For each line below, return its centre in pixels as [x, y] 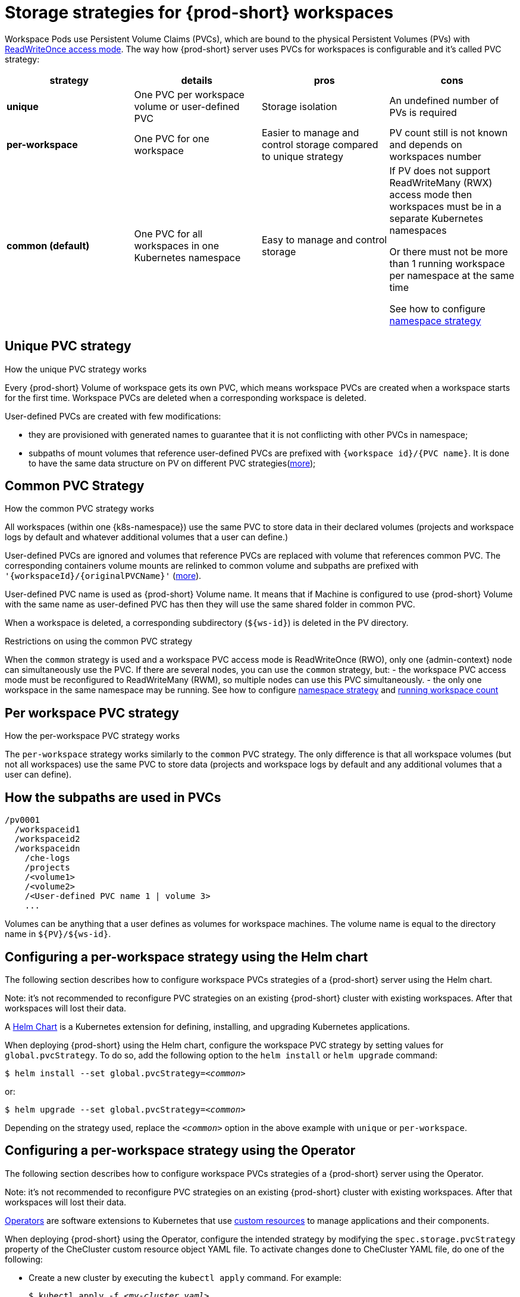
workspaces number [435, 156]
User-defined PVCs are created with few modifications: [113, 416]
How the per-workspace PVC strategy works [93, 736]
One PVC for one [172, 138]
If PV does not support [440, 170]
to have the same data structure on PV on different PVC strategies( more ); [172, 463]
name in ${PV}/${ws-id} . [58, 934]
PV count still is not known [449, 132]
